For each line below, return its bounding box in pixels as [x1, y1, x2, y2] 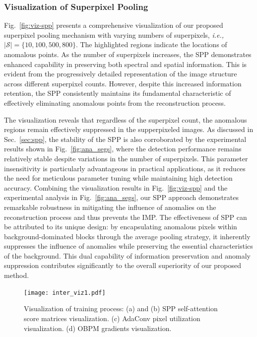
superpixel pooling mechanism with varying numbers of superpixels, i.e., [4, 29, 224, 40]
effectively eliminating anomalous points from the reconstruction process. [4, 97, 226, 108]
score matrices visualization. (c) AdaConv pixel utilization [24, 313, 200, 323]
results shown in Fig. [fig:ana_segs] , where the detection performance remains [4, 143, 242, 154]
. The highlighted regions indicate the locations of [75, 39, 227, 50]
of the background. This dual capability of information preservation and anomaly [4, 250, 251, 261]
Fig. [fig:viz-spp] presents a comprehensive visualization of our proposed [4, 20, 223, 30]
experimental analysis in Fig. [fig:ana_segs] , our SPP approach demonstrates [4, 192, 239, 202]
